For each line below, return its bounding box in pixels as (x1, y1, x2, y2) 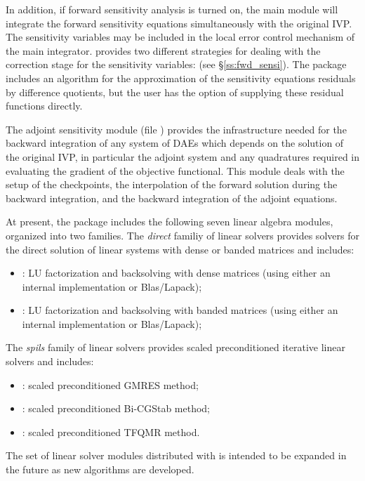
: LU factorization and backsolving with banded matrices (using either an (22, 303, 338, 317)
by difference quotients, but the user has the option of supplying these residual (6, 84, 344, 99)
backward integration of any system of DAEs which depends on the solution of (6, 136, 344, 150)
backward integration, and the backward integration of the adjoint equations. (6, 190, 338, 205)
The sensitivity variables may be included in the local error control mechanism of (6, 29, 355, 44)
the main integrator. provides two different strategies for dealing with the (6, 43, 321, 58)
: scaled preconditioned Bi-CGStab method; (22, 401, 210, 416)
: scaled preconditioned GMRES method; (22, 377, 199, 392)
